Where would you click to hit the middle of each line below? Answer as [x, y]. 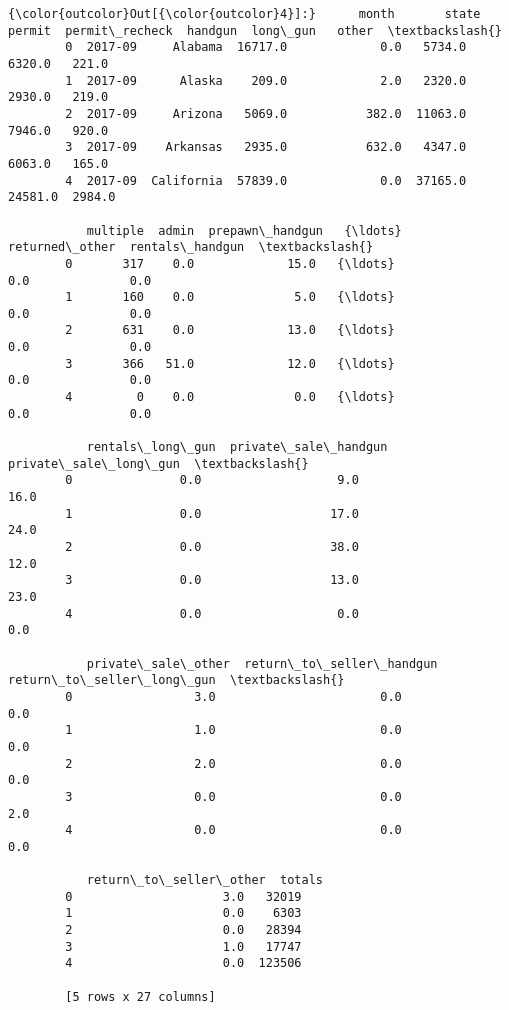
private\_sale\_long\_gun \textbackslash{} [158, 463]
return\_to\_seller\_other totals [204, 880]
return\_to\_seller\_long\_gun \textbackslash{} [176, 680]
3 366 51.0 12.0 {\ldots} [230, 363]
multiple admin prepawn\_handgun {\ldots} [244, 230]
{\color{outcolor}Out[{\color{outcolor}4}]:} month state [244, 14]
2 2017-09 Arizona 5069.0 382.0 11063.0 [266, 113]
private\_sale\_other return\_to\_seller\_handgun [262, 663]
